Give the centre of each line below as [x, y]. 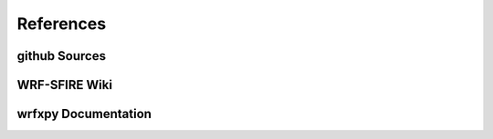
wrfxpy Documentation [84, 114]
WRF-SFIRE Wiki [65, 85]
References [62, 24]
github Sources [62, 56]
